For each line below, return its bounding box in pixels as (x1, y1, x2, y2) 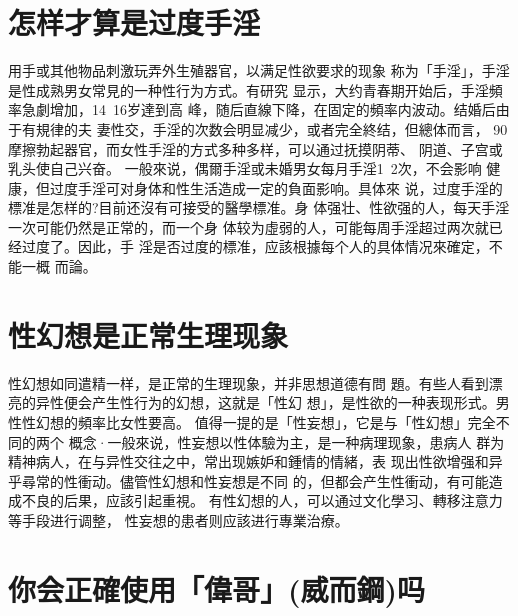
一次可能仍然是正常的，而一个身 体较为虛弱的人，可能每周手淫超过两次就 (8, 216, 489, 237)
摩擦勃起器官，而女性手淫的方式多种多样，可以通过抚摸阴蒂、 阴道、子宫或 (8, 138, 503, 159)
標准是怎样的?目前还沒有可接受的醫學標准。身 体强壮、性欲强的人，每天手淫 (8, 197, 510, 218)
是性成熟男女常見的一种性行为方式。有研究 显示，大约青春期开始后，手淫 (8, 79, 489, 100)
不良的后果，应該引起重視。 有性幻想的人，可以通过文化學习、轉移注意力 (21, 490, 503, 511)
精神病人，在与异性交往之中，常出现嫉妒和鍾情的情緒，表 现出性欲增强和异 (8, 451, 503, 472)
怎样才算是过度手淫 (8, 2, 261, 43)
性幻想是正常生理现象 (8, 314, 289, 355)
